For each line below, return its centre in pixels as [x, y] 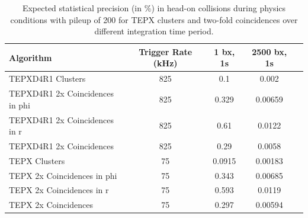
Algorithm [31, 57]
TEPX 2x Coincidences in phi [63, 175]
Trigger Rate [166, 51]
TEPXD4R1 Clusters [47, 78]
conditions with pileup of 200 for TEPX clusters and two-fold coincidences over [154, 19]
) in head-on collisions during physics [219, 8]
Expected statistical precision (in [82, 8]
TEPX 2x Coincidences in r [59, 190]
